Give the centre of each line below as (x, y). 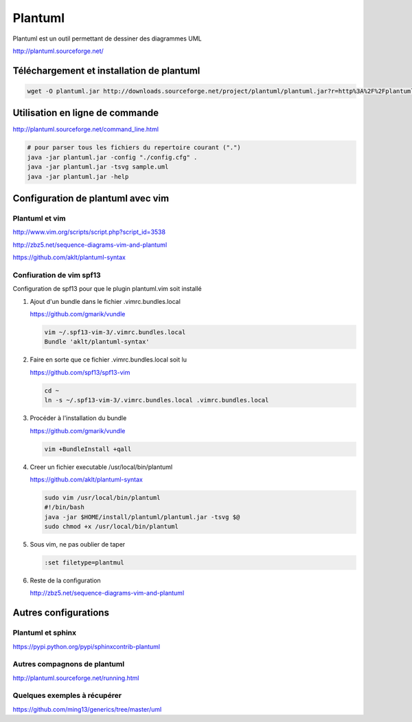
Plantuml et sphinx (45, 633)
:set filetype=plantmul (84, 563)
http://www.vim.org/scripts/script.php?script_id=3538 (89, 232)
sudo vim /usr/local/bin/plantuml (102, 497)
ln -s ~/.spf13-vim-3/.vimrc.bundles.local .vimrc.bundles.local (157, 400)
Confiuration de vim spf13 (57, 275)
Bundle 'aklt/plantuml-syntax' (97, 342)
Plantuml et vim (39, 218)
